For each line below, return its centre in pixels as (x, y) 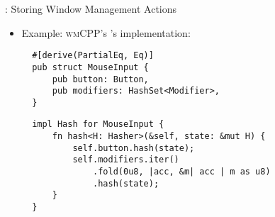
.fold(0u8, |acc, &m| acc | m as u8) (182, 172)
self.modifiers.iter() (126, 160)
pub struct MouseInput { (90, 67)
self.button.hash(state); (134, 148)
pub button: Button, (100, 79)
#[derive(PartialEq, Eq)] (93, 56)
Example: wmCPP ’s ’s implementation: (106, 32)
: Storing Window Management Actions (91, 9)
